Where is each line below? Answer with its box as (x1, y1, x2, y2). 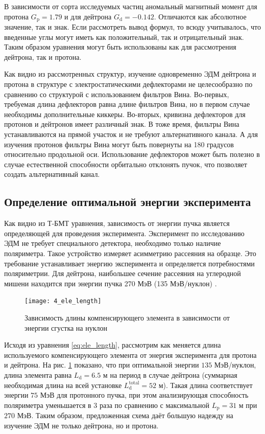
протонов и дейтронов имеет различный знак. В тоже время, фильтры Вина (4, 119, 239, 129)
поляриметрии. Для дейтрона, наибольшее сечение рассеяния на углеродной (4, 268, 241, 279)
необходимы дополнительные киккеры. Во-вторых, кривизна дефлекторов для (4, 108, 246, 119)
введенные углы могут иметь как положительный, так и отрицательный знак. (4, 31, 244, 42)
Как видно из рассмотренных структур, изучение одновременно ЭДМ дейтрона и (4, 68, 256, 79)
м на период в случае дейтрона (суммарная (103, 369, 237, 380)
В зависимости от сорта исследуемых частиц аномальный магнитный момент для (4, 1, 257, 11)
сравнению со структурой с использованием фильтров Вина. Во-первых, (4, 88, 229, 99)
